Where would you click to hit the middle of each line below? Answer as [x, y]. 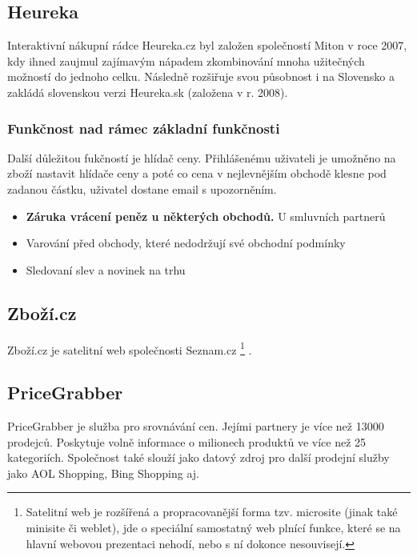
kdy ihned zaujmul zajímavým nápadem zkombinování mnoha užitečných [186, 60]
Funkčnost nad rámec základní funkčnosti [144, 128]
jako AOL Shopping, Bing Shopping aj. [104, 473]
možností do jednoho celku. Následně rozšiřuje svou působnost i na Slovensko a [201, 76]
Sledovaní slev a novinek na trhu [106, 269]
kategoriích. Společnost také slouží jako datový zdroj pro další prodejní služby [198, 457]
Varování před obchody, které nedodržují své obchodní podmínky [186, 243]
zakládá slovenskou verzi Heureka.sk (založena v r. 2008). [148, 92]
